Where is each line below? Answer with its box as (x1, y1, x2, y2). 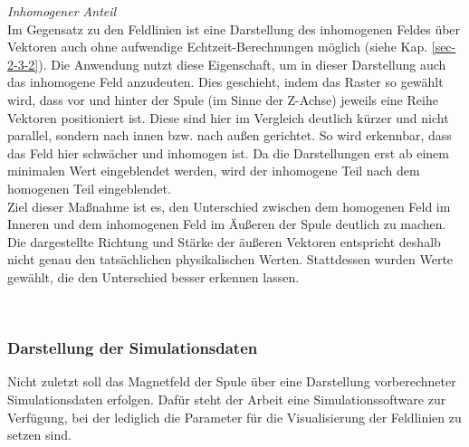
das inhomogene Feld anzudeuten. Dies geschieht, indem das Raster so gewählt (7, 72, 444, 91)
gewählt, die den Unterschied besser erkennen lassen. (7, 267, 300, 286)
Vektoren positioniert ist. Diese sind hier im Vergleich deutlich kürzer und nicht (7, 108, 449, 127)
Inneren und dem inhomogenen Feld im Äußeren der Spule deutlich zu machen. (7, 214, 446, 233)
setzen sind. (7, 425, 72, 444)
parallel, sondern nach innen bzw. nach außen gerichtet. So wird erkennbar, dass (7, 126, 452, 145)
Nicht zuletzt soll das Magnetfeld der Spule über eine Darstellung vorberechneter (7, 372, 456, 391)
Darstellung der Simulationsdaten (7, 337, 258, 359)
